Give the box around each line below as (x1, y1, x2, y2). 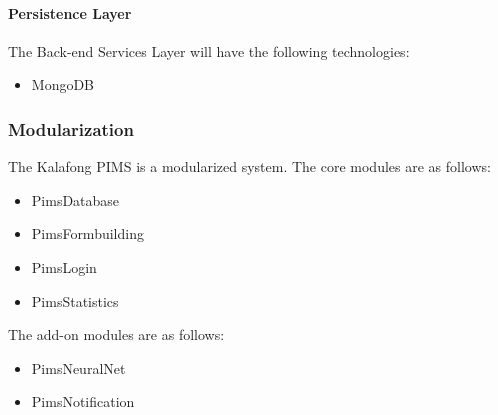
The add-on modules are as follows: (8, 324, 225, 345)
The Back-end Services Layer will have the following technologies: (8, 40, 410, 61)
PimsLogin (31, 256, 97, 277)
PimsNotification (31, 391, 135, 412)
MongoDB (31, 74, 95, 95)
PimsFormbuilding (31, 223, 144, 244)
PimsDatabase (31, 189, 120, 210)
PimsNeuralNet (31, 357, 126, 378)
